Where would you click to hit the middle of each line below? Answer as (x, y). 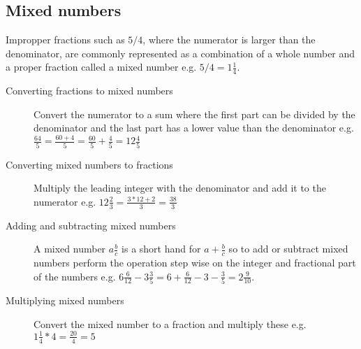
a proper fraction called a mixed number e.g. (101, 67)
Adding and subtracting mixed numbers (91, 225)
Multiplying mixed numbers (65, 300)
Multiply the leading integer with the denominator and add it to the (180, 188)
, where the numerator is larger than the (229, 40)
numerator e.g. (65, 201)
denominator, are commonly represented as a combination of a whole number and (180, 53)
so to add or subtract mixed (288, 249)
